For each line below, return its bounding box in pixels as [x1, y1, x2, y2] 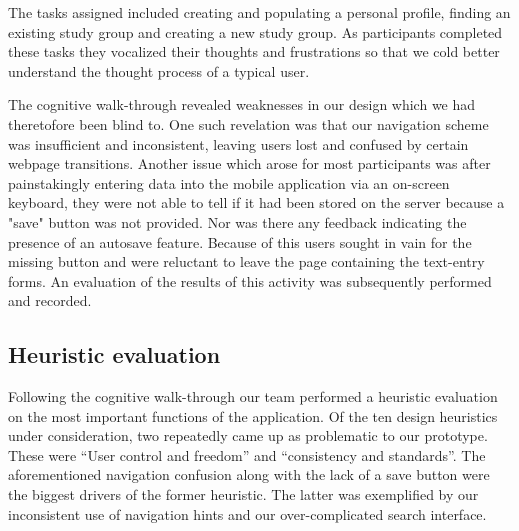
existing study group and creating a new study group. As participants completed [8, 21, 503, 42]
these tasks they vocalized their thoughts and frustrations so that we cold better [8, 41, 500, 62]
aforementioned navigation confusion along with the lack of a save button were [8, 464, 490, 485]
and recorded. [8, 290, 92, 311]
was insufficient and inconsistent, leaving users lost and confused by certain [8, 133, 469, 154]
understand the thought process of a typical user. [8, 60, 310, 81]
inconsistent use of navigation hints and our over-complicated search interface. [8, 503, 487, 524]
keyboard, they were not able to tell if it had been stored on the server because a [8, 192, 505, 213]
